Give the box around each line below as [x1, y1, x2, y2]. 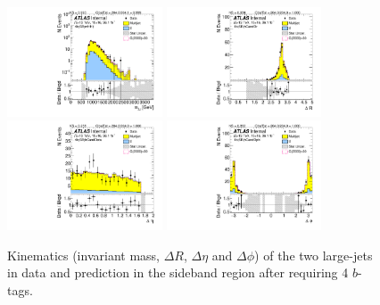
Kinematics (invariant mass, [7, 245, 160, 264]
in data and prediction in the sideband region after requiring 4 [7, 263, 349, 282]
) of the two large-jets [254, 245, 373, 264]
